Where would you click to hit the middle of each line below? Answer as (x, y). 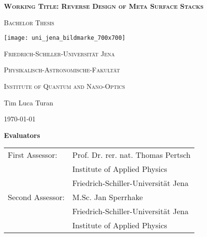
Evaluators (22, 135)
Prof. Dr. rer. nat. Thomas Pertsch (132, 155)
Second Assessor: (36, 197)
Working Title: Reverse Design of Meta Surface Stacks (104, 6)
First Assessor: (33, 155)
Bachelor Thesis (29, 22)
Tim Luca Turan (29, 102)
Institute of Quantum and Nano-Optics (64, 86)
